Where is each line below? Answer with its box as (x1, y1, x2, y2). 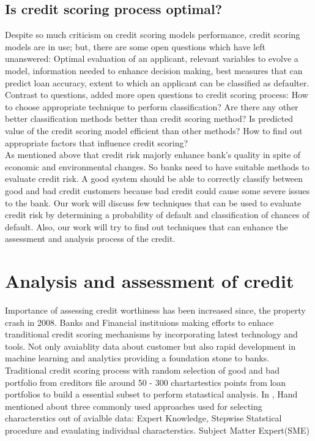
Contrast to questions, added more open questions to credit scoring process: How (5, 88, 308, 101)
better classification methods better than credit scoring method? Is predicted (5, 112, 294, 125)
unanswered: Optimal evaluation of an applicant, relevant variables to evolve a (5, 52, 298, 65)
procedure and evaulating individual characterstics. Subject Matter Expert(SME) (5, 423, 309, 436)
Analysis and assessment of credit (5, 268, 294, 293)
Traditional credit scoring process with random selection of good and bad (5, 363, 280, 376)
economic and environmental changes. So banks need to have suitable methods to (5, 160, 309, 173)
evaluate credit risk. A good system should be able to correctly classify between (5, 172, 303, 185)
